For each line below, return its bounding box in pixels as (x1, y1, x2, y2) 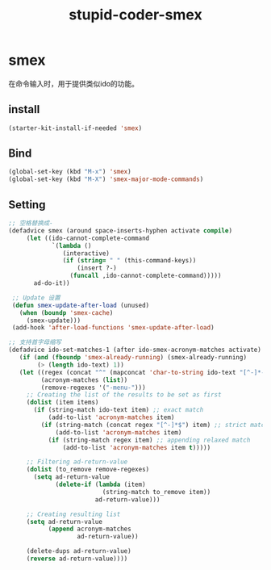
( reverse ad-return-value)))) (26, 555, 128, 563)
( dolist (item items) (26, 398, 99, 407)
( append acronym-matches (48, 525, 131, 534)
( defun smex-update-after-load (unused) (11, 301, 150, 309)
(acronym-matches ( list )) (40, 375, 128, 384)
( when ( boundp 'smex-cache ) (19, 308, 114, 316)
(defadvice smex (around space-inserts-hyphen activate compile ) (8, 226, 232, 235)
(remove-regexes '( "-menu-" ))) (40, 383, 147, 392)
